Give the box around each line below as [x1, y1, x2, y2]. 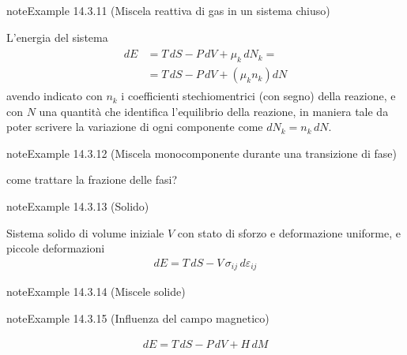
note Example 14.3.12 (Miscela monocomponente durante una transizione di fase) [6, 144, 398, 161]
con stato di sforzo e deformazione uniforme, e [177, 224, 401, 241]
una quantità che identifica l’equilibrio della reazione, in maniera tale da [39, 103, 389, 119]
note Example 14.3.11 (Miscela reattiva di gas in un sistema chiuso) [6, 2, 330, 18]
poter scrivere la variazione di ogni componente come [6, 118, 263, 135]
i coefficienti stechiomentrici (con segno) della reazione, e [121, 88, 396, 104]
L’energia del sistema [6, 28, 108, 45]
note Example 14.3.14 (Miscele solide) [6, 283, 186, 300]
